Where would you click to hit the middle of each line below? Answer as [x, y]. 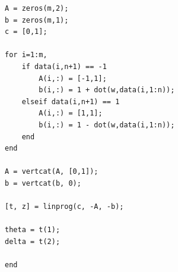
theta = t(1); [33, 230]
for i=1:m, [26, 55]
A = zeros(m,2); [37, 8]
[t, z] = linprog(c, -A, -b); [64, 207]
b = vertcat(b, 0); [43, 183]
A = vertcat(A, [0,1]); [52, 172]
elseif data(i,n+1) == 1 [71, 101]
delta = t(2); [33, 241]
